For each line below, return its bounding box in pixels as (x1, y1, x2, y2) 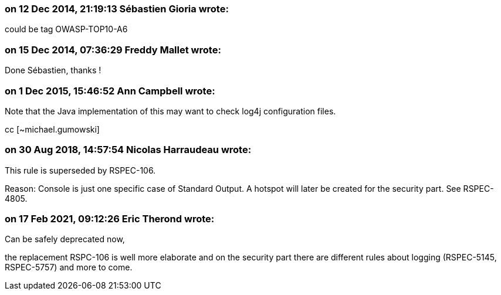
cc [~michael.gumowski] (5, 124, 100, 134)
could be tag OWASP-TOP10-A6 (5, 24, 128, 35)
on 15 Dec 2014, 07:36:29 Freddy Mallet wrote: (5, 43, 221, 56)
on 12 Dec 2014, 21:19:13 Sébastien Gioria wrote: (5, 3, 229, 15)
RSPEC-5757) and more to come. (5, 262, 133, 273)
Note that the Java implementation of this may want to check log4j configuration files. (5, 106, 336, 116)
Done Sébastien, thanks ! (5, 65, 101, 76)
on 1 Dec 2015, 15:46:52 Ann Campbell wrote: (5, 84, 215, 97)
